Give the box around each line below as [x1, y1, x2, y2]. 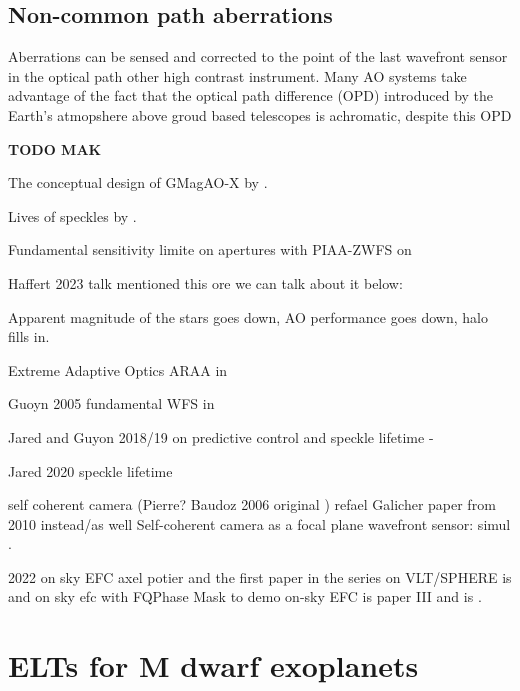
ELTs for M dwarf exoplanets [8, 645, 419, 686]
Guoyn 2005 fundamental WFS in [8, 393, 215, 414]
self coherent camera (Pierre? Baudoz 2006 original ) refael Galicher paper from [8, 494, 496, 515]
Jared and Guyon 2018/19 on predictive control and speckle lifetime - [8, 426, 434, 447]
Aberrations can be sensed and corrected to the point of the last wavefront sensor [8, 46, 508, 67]
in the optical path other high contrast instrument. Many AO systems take [8, 65, 467, 86]
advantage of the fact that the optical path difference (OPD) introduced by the [8, 85, 494, 106]
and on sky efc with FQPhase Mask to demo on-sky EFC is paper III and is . [8, 586, 482, 607]
